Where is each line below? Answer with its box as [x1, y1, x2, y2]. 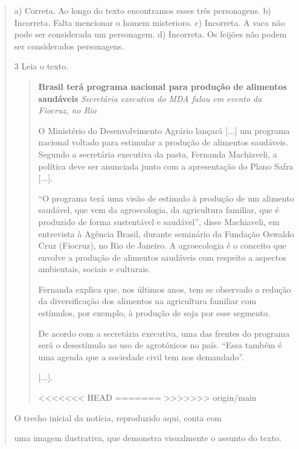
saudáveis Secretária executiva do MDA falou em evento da [38, 92, 262, 104]
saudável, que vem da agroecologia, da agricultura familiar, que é [38, 203, 279, 216]
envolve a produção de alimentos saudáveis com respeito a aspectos [38, 250, 286, 263]
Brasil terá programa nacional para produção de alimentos [38, 80, 287, 92]
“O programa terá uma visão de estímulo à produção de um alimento [38, 191, 294, 204]
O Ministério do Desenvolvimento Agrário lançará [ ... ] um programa [38, 124, 290, 136]
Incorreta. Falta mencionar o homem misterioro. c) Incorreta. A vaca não [14, 16, 285, 28]
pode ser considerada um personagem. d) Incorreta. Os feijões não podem [14, 28, 287, 40]
